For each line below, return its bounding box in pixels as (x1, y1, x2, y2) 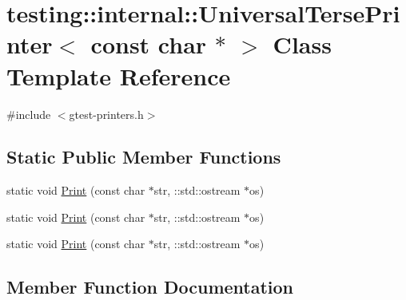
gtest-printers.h (69, 105, 144, 122)
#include (6, 105, 51, 122)
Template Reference (6, 59, 231, 92)
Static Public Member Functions (6, 144, 281, 169)
